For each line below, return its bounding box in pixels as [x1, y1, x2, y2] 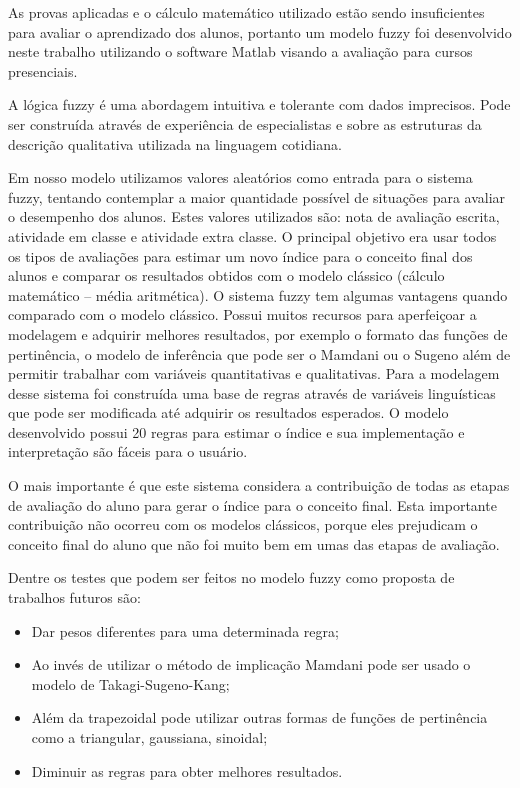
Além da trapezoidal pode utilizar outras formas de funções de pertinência [31, 707, 488, 728]
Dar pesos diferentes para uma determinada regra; [31, 620, 339, 641]
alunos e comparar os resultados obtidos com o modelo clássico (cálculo [8, 265, 445, 286]
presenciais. [8, 60, 78, 81]
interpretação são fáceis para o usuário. [8, 441, 248, 462]
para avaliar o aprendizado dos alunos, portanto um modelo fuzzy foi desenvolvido [8, 21, 512, 42]
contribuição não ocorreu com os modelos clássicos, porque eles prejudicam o [8, 514, 478, 535]
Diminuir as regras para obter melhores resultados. [31, 760, 343, 781]
